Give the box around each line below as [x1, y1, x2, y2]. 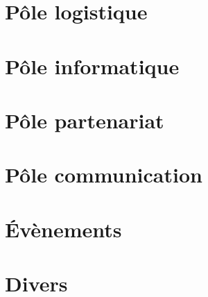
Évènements [5, 214, 122, 243]
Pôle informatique [5, 51, 180, 80]
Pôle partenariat [5, 105, 164, 134]
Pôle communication [5, 160, 202, 189]
